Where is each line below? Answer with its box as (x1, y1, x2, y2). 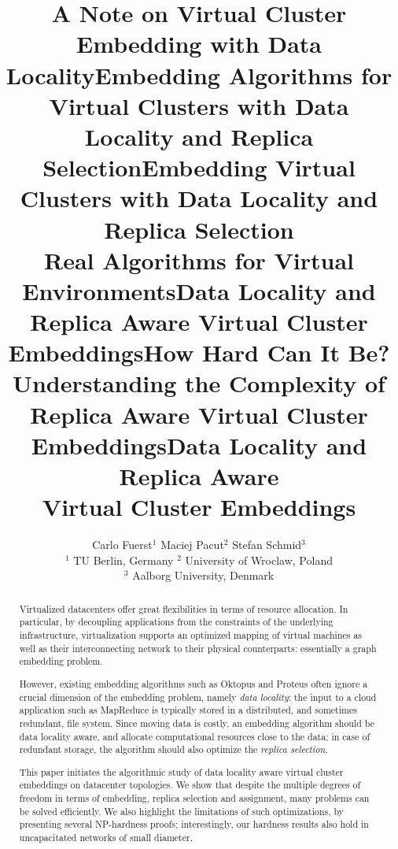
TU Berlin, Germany (73, 551, 174, 568)
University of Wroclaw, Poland (185, 551, 333, 568)
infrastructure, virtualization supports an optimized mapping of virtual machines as (19, 628, 363, 642)
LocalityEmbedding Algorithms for (6, 58, 392, 91)
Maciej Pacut (160, 536, 224, 553)
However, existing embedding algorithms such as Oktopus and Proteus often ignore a (19, 677, 368, 690)
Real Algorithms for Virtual (43, 243, 355, 276)
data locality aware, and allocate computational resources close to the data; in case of (19, 729, 370, 743)
